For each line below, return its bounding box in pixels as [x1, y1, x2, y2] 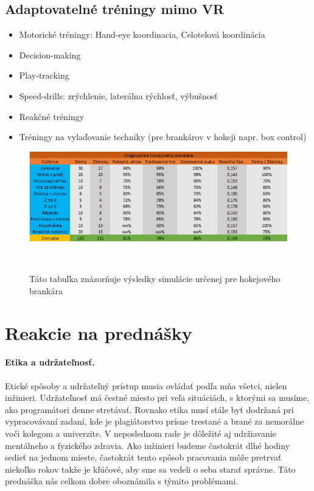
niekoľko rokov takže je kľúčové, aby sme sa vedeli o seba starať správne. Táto [5, 462, 296, 475]
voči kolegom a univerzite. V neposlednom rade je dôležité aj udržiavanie [5, 426, 276, 439]
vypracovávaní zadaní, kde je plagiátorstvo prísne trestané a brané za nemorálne [5, 415, 304, 428]
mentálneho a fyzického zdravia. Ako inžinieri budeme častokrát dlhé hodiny [5, 439, 290, 451]
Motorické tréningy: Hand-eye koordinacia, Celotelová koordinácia [19, 28, 265, 41]
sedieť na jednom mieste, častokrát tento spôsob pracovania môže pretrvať [5, 451, 282, 464]
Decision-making [19, 48, 81, 61]
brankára [29, 284, 63, 297]
